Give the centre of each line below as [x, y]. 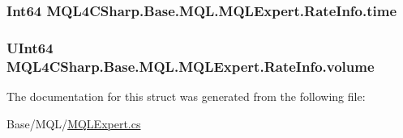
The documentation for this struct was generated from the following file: [186, 96]
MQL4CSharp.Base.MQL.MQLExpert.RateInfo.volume [191, 66]
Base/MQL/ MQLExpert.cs [74, 123]
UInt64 [30, 47]
